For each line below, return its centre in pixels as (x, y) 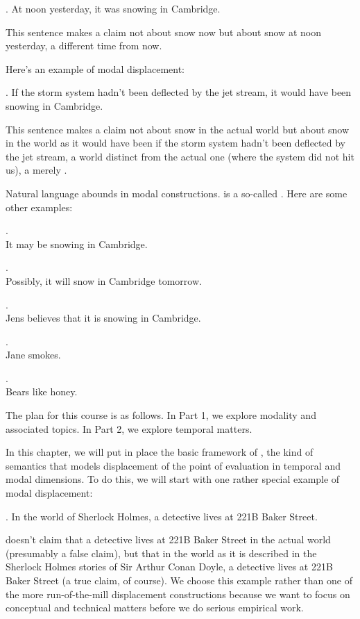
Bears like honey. (42, 391)
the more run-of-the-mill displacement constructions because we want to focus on (178, 594)
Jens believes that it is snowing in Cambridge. (103, 318)
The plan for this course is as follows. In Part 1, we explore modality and (161, 415)
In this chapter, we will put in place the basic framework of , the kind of (160, 452)
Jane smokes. (33, 355)
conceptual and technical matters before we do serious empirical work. (155, 608)
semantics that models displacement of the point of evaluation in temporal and (173, 465)
